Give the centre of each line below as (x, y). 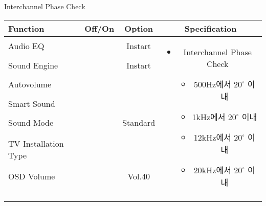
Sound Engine (33, 65)
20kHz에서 (212, 170)
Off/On (99, 28)
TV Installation (36, 144)
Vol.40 (139, 176)
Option (139, 28)
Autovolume (30, 84)
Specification (210, 28)
